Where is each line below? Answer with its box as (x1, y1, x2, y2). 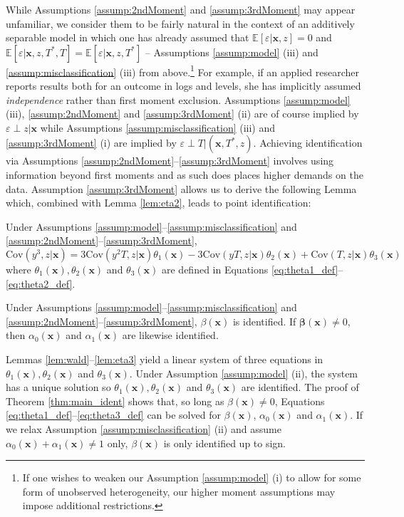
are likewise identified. (122, 328, 219, 343)
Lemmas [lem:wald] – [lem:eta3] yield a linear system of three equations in (6, 351, 323, 366)
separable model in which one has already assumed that (6, 30, 249, 45)
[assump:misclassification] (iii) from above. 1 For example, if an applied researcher (6, 62, 359, 79)
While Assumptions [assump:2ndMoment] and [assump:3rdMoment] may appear (6, 2, 356, 16)
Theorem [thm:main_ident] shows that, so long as (6, 393, 224, 408)
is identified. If (232, 313, 296, 328)
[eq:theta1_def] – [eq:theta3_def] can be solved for (6, 407, 221, 422)
